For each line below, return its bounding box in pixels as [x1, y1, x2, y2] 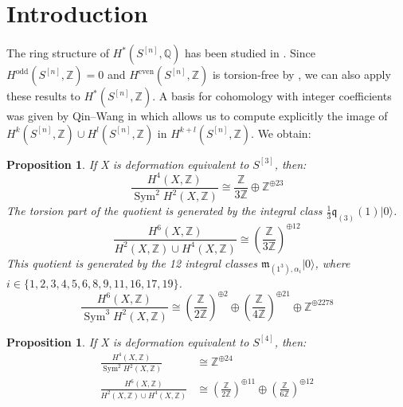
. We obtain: [251, 124, 311, 141]
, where [315, 254, 350, 271]
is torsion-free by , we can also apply [212, 66, 391, 83]
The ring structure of [6, 45, 109, 61]
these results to [6, 88, 80, 104]
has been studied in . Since [184, 45, 315, 61]
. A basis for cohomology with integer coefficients [152, 88, 392, 104]
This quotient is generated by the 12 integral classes [6, 254, 257, 271]
